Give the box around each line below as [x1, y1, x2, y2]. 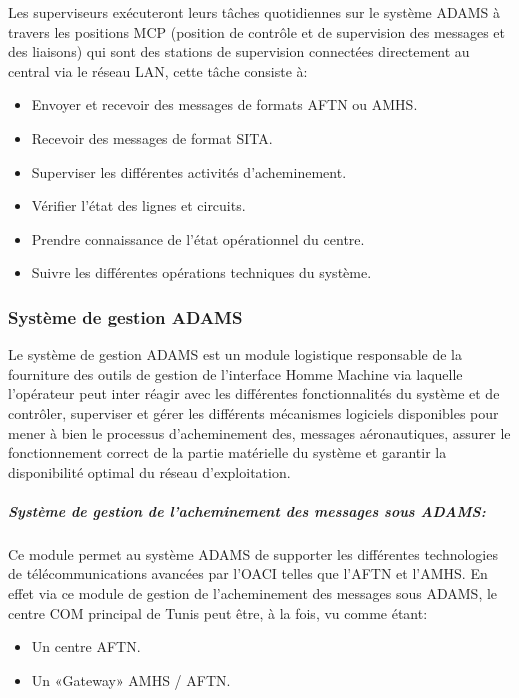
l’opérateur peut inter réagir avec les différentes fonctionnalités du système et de [8, 383, 500, 404]
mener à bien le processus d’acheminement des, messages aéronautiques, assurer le [8, 422, 511, 443]
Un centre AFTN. [31, 636, 141, 657]
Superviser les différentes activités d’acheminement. [31, 161, 347, 182]
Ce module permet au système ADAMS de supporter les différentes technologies [8, 543, 498, 564]
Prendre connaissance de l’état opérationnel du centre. [31, 228, 365, 249]
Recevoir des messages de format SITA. [31, 127, 273, 148]
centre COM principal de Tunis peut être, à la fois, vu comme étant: [8, 602, 428, 623]
